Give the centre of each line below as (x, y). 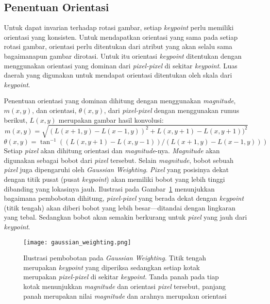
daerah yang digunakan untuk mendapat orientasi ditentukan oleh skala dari (118, 75)
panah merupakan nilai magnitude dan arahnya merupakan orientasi (125, 296)
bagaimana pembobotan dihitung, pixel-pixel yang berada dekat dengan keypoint (124, 198)
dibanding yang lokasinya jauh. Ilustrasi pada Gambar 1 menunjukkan (110, 188)
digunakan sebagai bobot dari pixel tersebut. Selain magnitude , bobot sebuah (119, 160)
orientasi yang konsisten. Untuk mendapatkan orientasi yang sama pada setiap (121, 37)
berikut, (16, 120)
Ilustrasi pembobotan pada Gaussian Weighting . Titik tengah (115, 258)
